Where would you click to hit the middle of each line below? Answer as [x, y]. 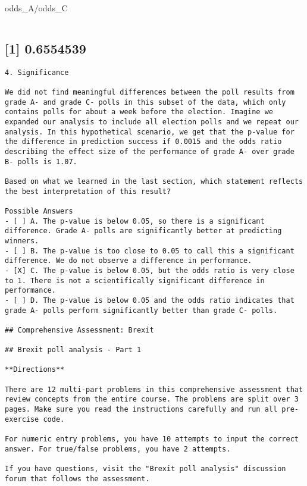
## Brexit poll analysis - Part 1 [73, 350]
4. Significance [37, 72]
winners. [22, 241]
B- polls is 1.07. [41, 162]
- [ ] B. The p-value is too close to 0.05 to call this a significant [150, 251]
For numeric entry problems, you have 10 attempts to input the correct [152, 439]
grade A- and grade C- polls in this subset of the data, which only [145, 102]
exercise [22, 419]
